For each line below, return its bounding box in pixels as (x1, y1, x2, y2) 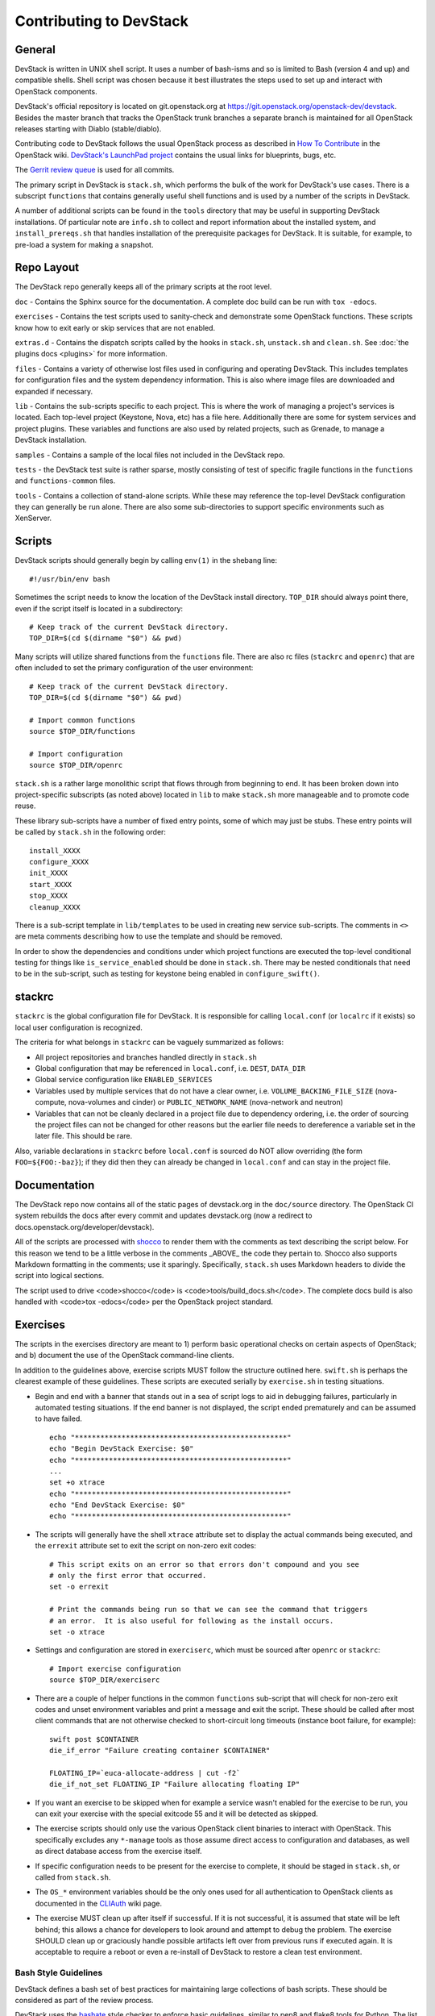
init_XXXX (29, 868, 68, 878)
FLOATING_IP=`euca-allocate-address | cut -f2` (49, 1768, 241, 1777)
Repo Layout (14, 260, 80, 274)
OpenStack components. (14, 86, 98, 96)
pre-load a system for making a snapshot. (14, 240, 154, 249)
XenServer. (14, 513, 52, 523)
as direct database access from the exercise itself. (35, 1847, 202, 1856)
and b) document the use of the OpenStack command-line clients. (14, 1351, 234, 1360)
